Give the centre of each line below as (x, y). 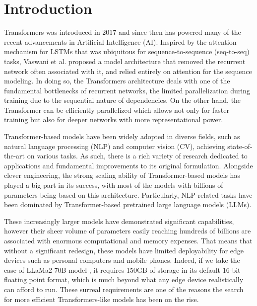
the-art (15, 156)
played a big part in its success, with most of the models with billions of (114, 185)
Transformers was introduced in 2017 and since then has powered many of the (123, 32)
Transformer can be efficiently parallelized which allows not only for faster (117, 110)
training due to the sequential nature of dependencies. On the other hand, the (123, 100)
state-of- (240, 146)
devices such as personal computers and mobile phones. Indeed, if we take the (122, 260)
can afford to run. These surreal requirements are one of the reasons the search (124, 289)
